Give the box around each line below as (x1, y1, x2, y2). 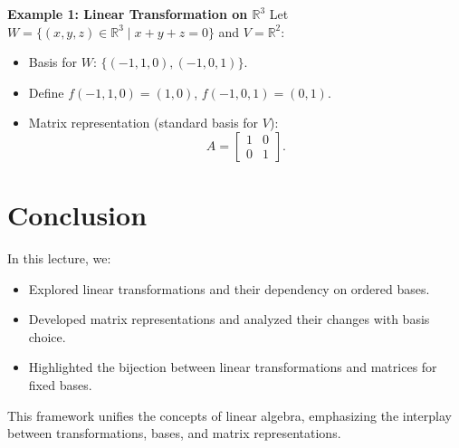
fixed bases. (28, 376, 92, 395)
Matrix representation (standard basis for (28, 113, 259, 132)
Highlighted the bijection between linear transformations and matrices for (28, 357, 437, 377)
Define (28, 82, 64, 101)
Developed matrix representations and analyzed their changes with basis (28, 310, 430, 329)
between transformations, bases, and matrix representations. (7, 424, 341, 443)
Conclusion (7, 196, 148, 234)
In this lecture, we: (7, 249, 111, 268)
